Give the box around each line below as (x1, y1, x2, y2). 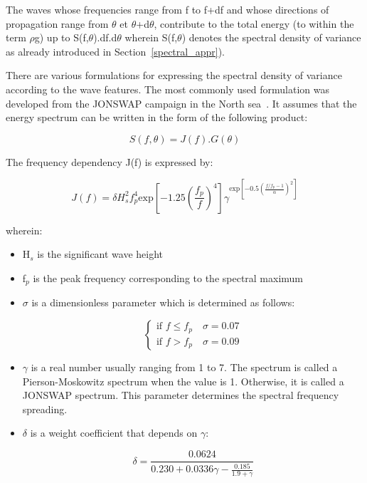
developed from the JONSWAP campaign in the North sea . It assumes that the (6, 95, 357, 110)
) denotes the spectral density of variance (181, 30, 361, 45)
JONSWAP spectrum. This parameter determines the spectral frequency (22, 388, 339, 402)
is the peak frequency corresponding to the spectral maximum (33, 271, 304, 286)
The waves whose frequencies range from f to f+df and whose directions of (6, 2, 329, 16)
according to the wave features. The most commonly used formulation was (6, 81, 329, 96)
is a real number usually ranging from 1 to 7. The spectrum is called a (31, 360, 338, 375)
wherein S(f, (124, 30, 178, 45)
